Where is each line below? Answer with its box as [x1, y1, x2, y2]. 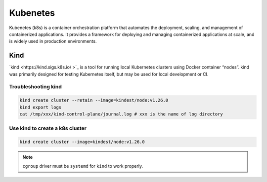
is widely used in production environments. [9, 38, 97, 44]
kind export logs [19, 104, 62, 110]
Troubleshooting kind [9, 83, 62, 90]
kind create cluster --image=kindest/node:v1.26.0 [19, 139, 145, 145]
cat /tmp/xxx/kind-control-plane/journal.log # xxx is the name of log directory [19, 111, 223, 117]
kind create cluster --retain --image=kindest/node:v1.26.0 [19, 98, 169, 103]
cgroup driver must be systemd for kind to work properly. [22, 163, 143, 169]
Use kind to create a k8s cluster [9, 125, 87, 132]
